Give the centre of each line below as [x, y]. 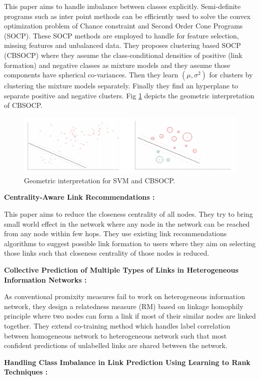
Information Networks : [45, 279]
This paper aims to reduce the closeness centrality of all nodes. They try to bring [128, 214]
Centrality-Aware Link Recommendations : [79, 197]
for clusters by [231, 75]
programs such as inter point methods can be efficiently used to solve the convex [127, 16]
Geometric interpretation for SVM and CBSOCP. [100, 180]
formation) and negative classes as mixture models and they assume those [117, 65]
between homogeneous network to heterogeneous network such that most [115, 335]
